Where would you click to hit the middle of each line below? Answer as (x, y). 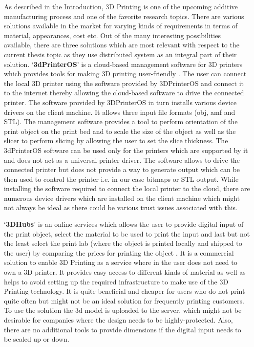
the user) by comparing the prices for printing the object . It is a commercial (119, 252)
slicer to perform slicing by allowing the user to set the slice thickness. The (116, 141)
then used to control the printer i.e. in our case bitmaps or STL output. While (121, 179)
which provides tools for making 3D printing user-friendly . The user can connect (125, 74)
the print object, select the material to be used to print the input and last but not (127, 233)
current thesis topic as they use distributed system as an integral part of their (120, 54)
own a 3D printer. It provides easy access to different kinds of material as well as (125, 272)
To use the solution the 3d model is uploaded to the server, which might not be (123, 310)
